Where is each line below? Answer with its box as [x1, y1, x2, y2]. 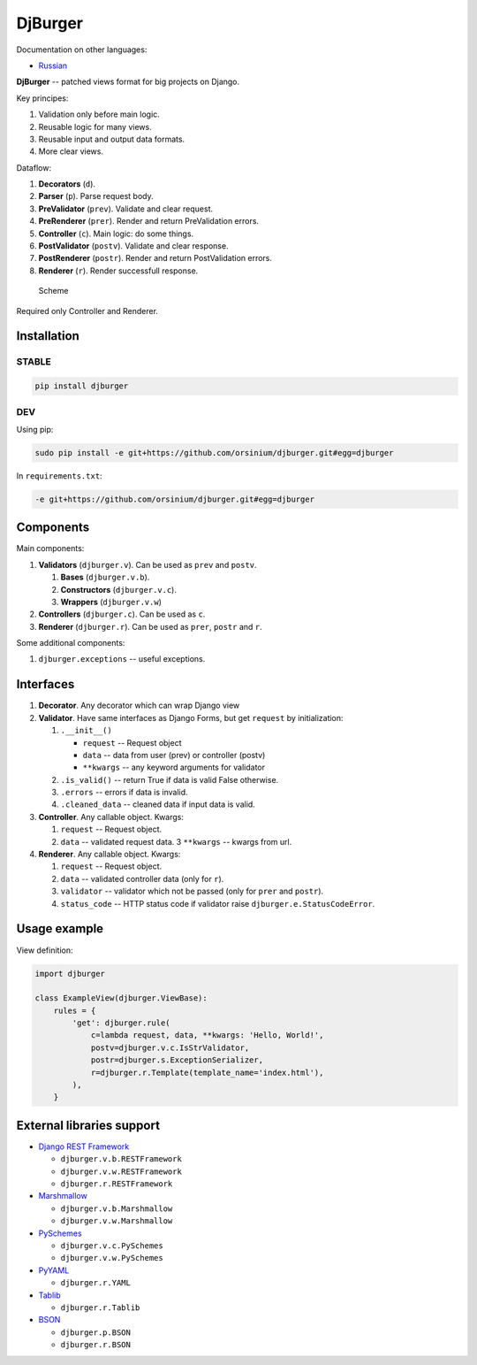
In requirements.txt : [16, 470, 102, 481]
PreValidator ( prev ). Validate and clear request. [38, 203, 214, 214]
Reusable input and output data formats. [38, 134, 185, 144]
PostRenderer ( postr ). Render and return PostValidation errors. [38, 253, 273, 264]
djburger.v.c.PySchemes [60, 1241, 163, 1251]
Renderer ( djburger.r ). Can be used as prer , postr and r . [38, 621, 262, 632]
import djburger [34, 969, 106, 978]
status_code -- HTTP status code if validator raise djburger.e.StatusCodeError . [60, 898, 375, 909]
